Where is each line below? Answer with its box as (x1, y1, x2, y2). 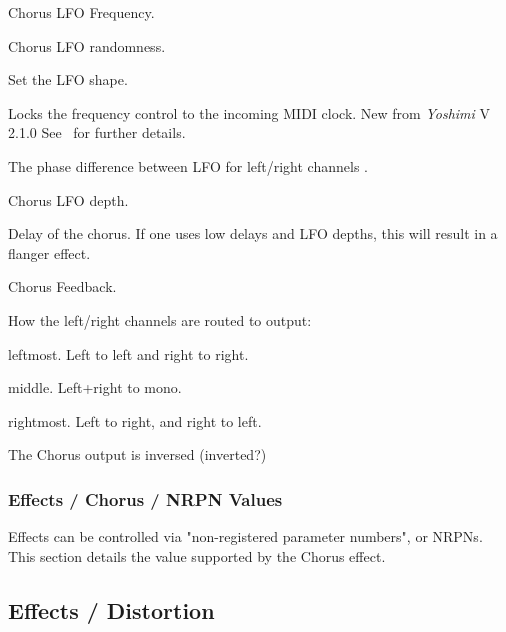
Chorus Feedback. (8, 276, 117, 297)
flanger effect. (8, 242, 91, 263)
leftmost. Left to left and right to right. (8, 343, 249, 364)
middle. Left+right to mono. (8, 377, 182, 398)
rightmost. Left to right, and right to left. (8, 410, 262, 431)
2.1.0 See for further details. (8, 122, 186, 143)
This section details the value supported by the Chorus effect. (8, 545, 386, 566)
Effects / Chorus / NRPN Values (8, 486, 283, 511)
